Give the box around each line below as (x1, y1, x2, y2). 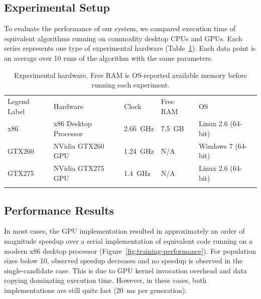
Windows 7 (198, 140, 233, 151)
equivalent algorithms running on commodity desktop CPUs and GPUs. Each (4, 33, 242, 43)
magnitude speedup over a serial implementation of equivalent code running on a (4, 236, 252, 246)
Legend (8, 96, 30, 107)
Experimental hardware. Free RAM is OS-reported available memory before (14, 69, 247, 80)
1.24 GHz (124, 145, 154, 156)
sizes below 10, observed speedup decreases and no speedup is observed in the (4, 255, 243, 266)
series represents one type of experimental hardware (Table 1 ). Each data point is (4, 43, 256, 53)
